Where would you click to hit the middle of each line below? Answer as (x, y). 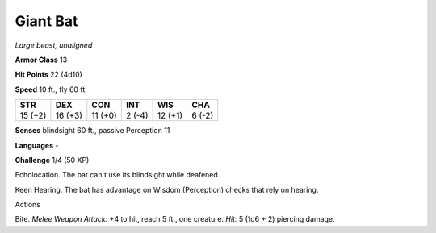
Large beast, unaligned (54, 45)
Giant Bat (46, 21)
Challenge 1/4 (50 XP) (52, 160)
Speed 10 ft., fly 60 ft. (51, 89)
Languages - (37, 145)
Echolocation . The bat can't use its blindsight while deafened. (117, 175)
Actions (27, 205)
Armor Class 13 (41, 60)
